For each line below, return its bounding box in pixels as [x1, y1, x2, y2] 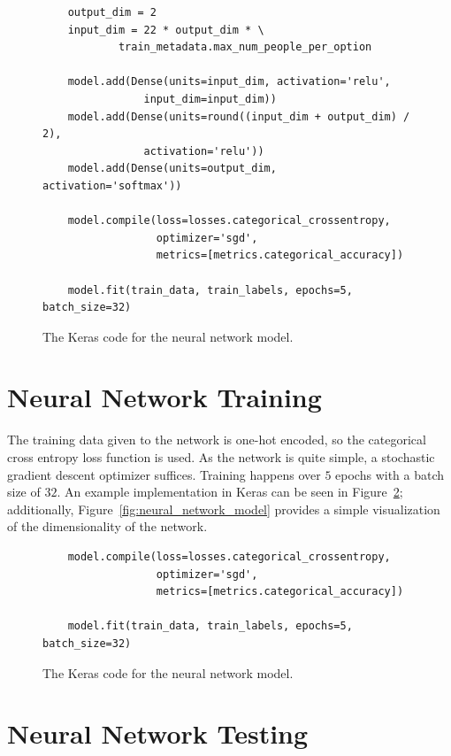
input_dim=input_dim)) [143, 92, 277, 105]
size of [7, 482, 41, 501]
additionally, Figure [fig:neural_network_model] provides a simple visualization [7, 499, 440, 518]
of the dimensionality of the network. [7, 517, 208, 536]
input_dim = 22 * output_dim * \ [67, 23, 264, 36]
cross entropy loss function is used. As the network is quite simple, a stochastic [7, 448, 435, 466]
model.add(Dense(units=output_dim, [67, 162, 277, 175]
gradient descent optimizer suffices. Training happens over [7, 465, 321, 483]
